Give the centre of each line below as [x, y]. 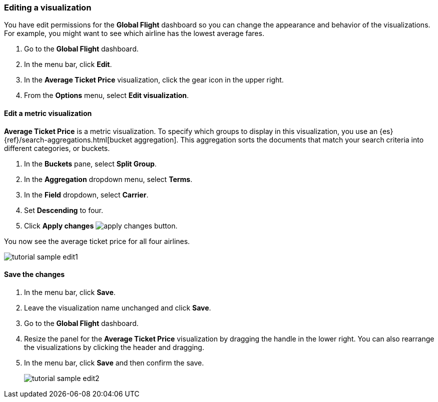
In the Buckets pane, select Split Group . [90, 163]
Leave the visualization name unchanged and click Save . [118, 307]
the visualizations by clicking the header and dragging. [114, 347]
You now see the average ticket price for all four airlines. [97, 241]
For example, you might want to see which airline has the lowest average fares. [134, 33]
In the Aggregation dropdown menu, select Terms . [108, 179]
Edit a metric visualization [48, 113]
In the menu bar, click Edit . [68, 64]
